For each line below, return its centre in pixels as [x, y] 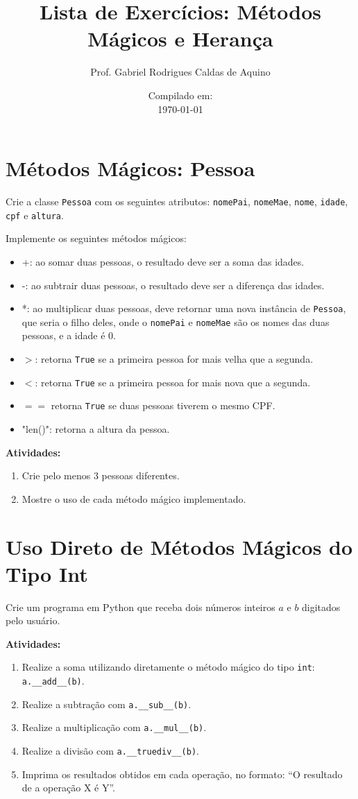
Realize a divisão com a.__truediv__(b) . [110, 751]
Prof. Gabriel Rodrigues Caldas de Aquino [180, 72]
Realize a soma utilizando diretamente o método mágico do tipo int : [168, 667]
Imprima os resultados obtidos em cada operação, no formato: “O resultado [182, 774]
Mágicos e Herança [180, 38]
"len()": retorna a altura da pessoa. [96, 429]
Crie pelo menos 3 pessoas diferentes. [101, 475]
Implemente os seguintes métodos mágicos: [96, 238]
